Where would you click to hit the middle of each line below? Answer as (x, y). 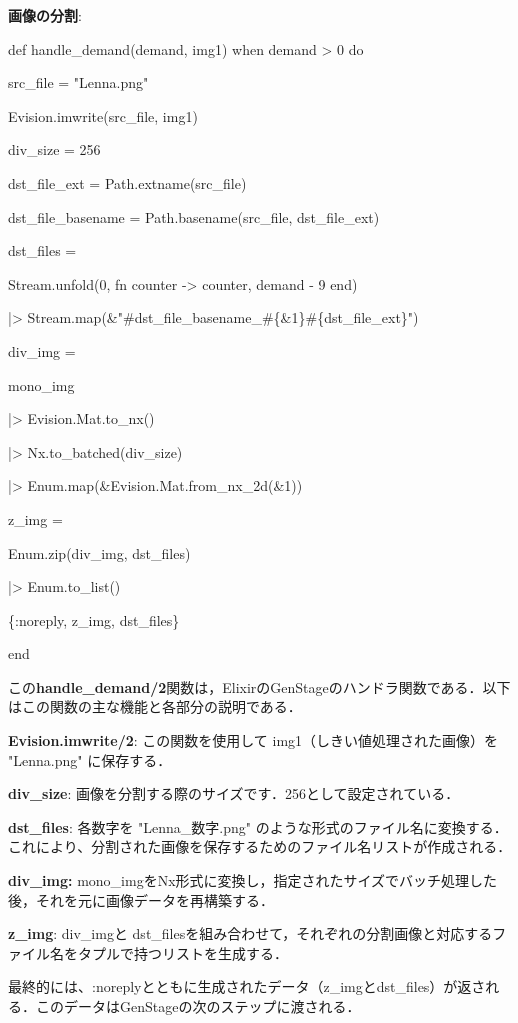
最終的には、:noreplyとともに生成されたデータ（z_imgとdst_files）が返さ (247, 986)
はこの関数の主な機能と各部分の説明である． (155, 706)
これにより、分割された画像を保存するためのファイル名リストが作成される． (260, 846)
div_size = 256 (54, 149)
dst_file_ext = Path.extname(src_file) (127, 182)
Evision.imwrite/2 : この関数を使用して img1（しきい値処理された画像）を (253, 740)
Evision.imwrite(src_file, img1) (103, 115)
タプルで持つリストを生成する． (182, 952)
